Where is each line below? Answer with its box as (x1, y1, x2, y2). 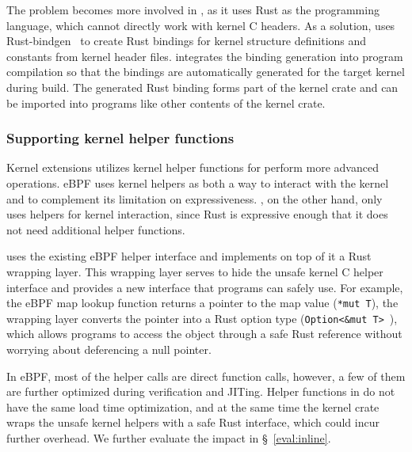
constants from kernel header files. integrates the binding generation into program (6, 47, 403, 64)
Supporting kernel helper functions (6, 128, 235, 148)
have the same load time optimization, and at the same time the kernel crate (6, 398, 380, 415)
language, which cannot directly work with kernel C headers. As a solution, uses (6, 17, 395, 33)
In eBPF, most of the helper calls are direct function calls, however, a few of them (6, 367, 406, 384)
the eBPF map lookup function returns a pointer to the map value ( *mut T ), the (6, 294, 399, 311)
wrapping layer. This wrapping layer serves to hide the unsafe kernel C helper (6, 263, 383, 279)
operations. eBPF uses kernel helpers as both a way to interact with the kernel (6, 174, 389, 191)
